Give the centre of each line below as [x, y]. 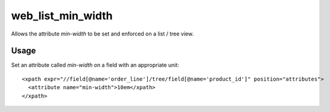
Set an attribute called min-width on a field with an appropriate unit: [95, 65]
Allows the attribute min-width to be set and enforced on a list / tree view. [103, 34]
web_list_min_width [62, 16]
